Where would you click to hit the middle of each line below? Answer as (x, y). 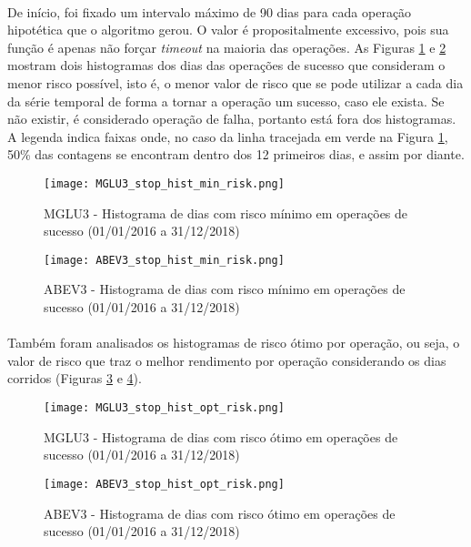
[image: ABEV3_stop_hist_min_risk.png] (164, 260)
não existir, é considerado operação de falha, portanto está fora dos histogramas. (232, 119)
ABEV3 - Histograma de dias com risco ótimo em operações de (220, 513)
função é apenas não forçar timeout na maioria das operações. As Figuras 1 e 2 (227, 47)
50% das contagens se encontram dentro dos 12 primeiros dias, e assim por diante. (236, 154)
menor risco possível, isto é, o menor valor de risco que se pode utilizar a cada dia (235, 82)
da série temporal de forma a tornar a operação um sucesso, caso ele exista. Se (226, 101)
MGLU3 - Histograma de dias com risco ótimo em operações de (221, 436)
